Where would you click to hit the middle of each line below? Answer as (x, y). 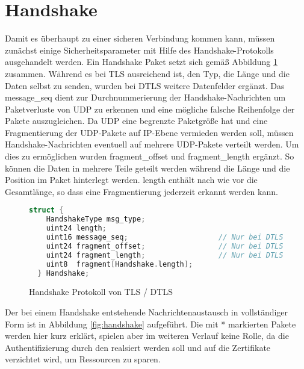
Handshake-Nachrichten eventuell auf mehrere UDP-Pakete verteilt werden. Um (152, 144)
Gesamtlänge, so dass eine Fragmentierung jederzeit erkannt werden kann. (141, 191)
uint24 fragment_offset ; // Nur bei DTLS (165, 246)
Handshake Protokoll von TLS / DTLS (101, 292)
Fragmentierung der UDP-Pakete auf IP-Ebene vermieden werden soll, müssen (149, 132)
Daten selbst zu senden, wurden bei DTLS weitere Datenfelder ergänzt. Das (145, 85)
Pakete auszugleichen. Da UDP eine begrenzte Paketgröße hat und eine (136, 121)
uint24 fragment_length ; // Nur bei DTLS (165, 255)
